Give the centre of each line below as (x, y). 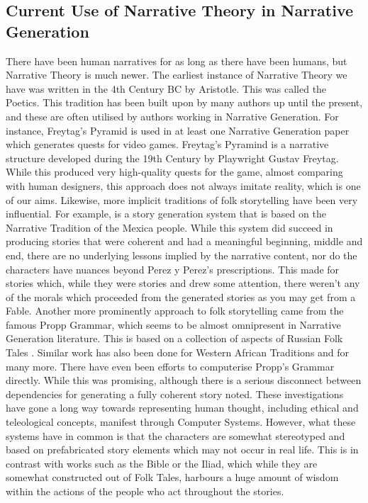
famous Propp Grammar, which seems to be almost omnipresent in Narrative (173, 324)
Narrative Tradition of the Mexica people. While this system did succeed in (169, 227)
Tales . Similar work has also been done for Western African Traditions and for (178, 352)
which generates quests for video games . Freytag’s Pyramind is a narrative (167, 144)
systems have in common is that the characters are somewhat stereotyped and (175, 435)
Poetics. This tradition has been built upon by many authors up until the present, (184, 102)
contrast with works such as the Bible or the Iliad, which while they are (162, 463)
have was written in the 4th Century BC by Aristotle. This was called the (166, 88)
